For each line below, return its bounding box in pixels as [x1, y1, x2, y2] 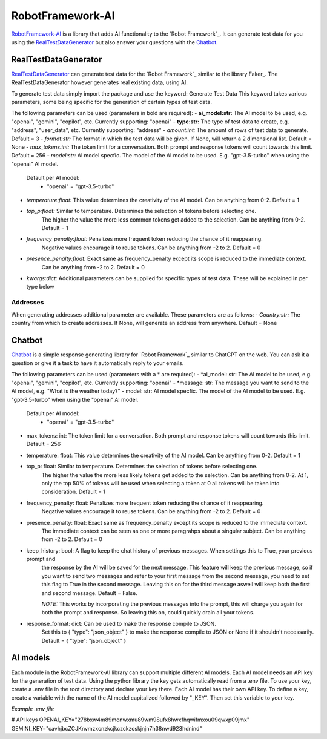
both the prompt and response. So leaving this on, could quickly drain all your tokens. [41, 609, 255, 616]
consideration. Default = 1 [41, 488, 106, 496]
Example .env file [11, 705, 54, 712]
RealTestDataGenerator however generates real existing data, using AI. [11, 79, 188, 86]
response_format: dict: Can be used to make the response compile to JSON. [26, 620, 216, 627]
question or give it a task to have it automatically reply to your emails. [11, 360, 184, 367]
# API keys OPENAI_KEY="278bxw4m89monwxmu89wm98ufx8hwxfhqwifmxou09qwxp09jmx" [11, 716, 249, 723]
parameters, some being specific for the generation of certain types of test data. [11, 99, 212, 106]
